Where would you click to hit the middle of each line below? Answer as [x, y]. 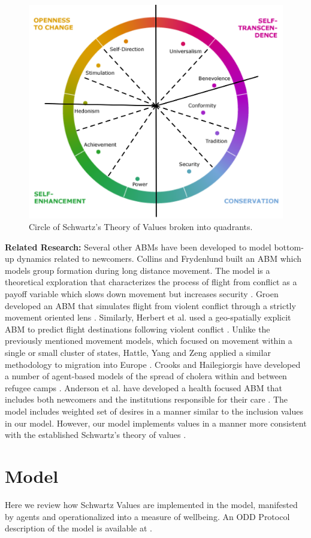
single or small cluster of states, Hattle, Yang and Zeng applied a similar [138, 353]
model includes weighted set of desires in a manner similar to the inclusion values [154, 411]
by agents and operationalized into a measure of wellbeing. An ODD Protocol [147, 516]
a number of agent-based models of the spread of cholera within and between [146, 376]
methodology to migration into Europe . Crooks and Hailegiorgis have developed [153, 364]
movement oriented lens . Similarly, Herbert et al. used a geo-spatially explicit [148, 317]
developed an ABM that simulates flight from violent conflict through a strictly [150, 305]
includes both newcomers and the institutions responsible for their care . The [147, 399]
